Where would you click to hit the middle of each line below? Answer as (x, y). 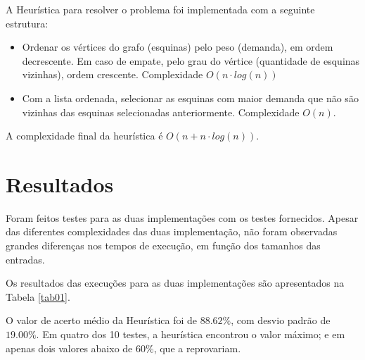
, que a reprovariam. (197, 348)
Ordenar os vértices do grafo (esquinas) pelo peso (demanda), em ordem (178, 47)
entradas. (25, 259)
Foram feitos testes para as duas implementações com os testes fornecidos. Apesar (182, 217)
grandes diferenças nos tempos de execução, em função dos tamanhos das (163, 246)
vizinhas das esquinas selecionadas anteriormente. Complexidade (161, 112)
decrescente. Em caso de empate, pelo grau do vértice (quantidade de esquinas (191, 60)
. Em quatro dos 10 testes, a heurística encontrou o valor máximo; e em (191, 334)
